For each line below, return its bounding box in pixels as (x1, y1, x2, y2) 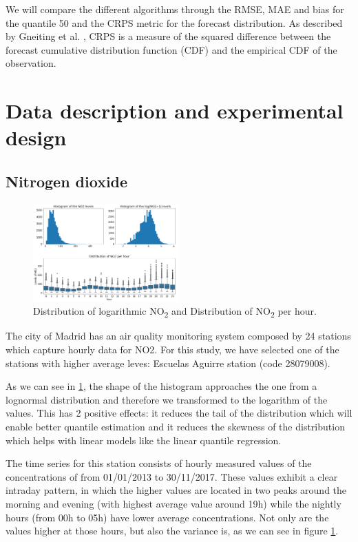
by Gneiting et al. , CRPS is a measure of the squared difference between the (6, 29, 331, 43)
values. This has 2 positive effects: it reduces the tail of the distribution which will (6, 406, 352, 420)
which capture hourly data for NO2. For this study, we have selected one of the (6, 342, 339, 357)
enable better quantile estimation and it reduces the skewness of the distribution (6, 419, 345, 434)
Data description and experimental (6, 96, 344, 125)
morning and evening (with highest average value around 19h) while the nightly (6, 497, 341, 510)
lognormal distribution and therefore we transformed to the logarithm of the (6, 392, 328, 406)
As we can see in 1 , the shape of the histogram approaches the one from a (6, 379, 317, 393)
